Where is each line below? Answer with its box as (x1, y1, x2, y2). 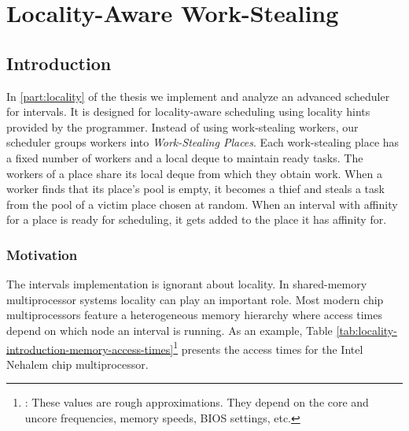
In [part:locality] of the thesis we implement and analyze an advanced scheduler (6, 87, 390, 104)
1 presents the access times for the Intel (173, 338, 363, 357)
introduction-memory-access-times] (6, 340, 174, 357)
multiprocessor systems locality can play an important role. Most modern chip (6, 291, 384, 307)
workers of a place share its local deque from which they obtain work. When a (6, 165, 382, 181)
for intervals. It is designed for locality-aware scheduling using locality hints (6, 103, 370, 120)
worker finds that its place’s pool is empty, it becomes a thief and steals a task (6, 180, 385, 197)
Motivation (6, 244, 78, 264)
